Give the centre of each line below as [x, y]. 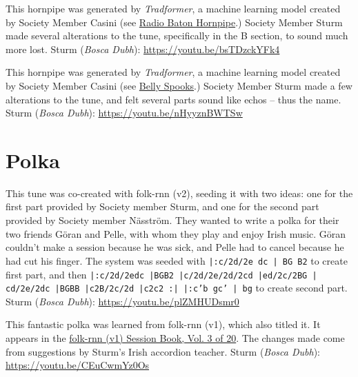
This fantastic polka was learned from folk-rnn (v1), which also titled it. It [163, 324]
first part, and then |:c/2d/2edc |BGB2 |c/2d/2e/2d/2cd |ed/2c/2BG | [161, 274]
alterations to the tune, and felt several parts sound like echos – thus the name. [173, 99]
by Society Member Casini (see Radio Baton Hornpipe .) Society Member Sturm [174, 22]
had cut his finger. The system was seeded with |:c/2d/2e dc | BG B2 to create [177, 260]
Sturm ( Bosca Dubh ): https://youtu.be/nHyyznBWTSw [124, 113]
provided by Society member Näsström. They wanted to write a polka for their [172, 220]
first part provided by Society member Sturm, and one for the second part [162, 206]
